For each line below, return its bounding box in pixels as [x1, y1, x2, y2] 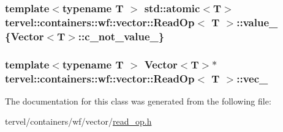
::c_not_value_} [78, 28, 165, 43]
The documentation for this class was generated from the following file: [5, 94, 271, 107]
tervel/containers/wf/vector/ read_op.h [5, 115, 152, 128]
